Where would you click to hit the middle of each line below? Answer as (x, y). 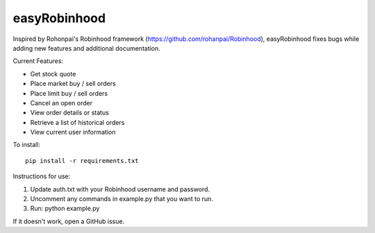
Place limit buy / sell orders (69, 93)
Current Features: (38, 61)
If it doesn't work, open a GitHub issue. (69, 221)
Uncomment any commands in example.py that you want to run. (122, 199)
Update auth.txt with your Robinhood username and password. (120, 189)
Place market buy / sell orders (73, 84)
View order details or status (69, 113)
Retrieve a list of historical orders (77, 122)
